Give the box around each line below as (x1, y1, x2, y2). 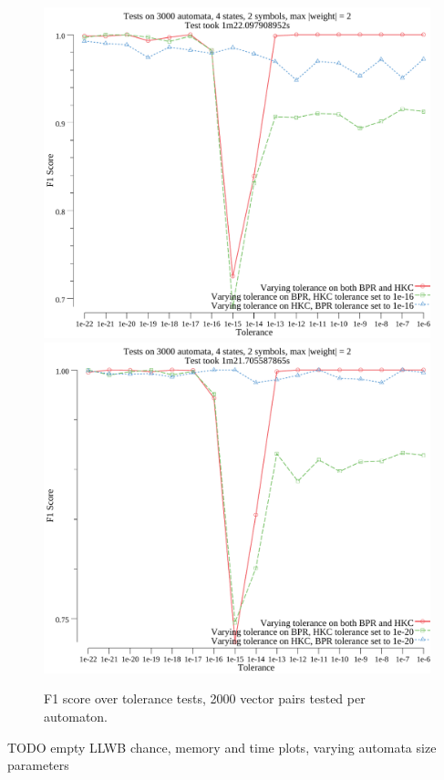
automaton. (44, 707, 108, 726)
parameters (7, 755, 69, 775)
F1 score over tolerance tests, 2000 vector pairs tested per (44, 689, 366, 708)
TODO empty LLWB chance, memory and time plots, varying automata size (7, 737, 437, 756)
